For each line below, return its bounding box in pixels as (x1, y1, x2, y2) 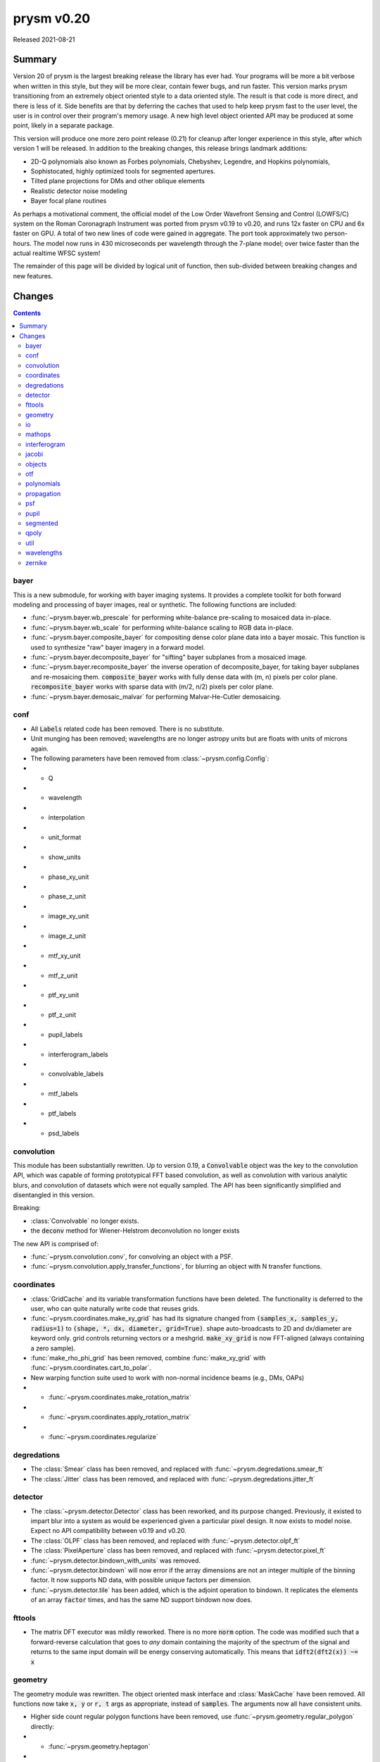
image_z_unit (48, 931, 87, 940)
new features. (13, 271, 53, 280)
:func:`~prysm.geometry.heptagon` (48, 1742, 151, 1751)
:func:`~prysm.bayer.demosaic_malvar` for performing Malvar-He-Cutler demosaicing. (30, 692, 281, 701)
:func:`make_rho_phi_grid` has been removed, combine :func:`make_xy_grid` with (30, 1353, 266, 1362)
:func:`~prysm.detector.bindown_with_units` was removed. (30, 1556, 201, 1565)
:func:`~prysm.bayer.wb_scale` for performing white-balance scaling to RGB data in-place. (30, 623, 293, 632)
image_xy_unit (48, 912, 89, 920)
